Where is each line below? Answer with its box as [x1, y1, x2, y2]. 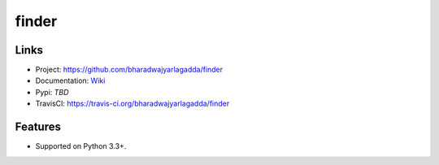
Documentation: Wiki [35, 76, 106, 85]
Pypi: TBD [35, 87, 69, 97]
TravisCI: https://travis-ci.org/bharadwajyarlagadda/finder [35, 98, 230, 109]
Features [15, 120, 61, 134]
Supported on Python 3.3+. [35, 141, 127, 151]
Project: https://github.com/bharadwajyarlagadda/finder [35, 65, 224, 75]
